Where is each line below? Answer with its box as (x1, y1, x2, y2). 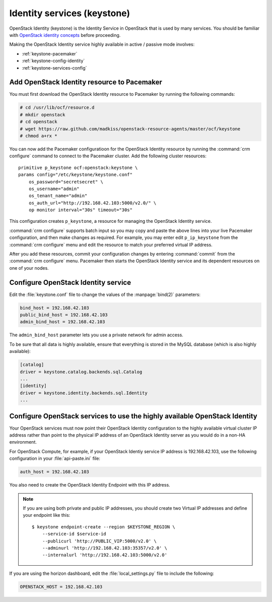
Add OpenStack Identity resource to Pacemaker (9, 78, 162, 87)
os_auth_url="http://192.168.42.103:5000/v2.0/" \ (28, 200, 157, 206)
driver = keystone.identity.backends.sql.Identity (20, 390, 148, 396)
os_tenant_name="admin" (28, 193, 88, 199)
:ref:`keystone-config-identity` (22, 58, 85, 64)
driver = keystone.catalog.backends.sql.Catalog (20, 369, 143, 375)
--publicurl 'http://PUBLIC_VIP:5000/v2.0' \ (42, 538, 157, 544)
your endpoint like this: (23, 512, 71, 518)
